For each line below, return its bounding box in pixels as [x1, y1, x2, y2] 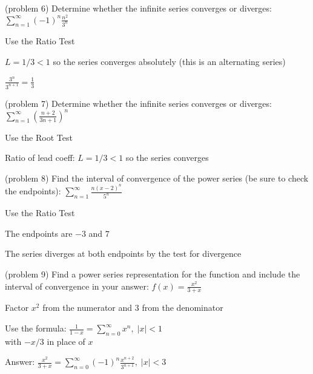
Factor [5, 301, 29, 314]
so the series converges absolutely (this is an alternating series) [53, 55, 286, 68]
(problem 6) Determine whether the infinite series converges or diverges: [5, 2, 272, 14]
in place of [47, 335, 85, 347]
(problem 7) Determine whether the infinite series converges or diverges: [5, 97, 272, 109]
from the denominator [142, 301, 223, 314]
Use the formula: [5, 322, 67, 335]
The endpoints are [5, 226, 73, 239]
